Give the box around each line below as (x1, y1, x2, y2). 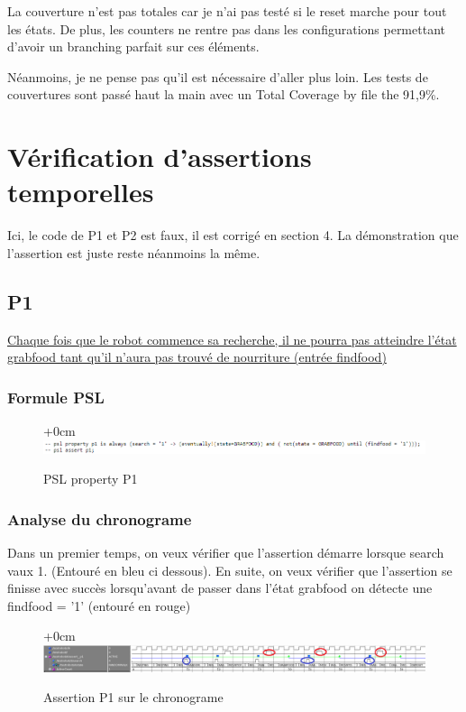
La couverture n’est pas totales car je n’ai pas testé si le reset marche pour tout (7, 2, 447, 20)
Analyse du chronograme (7, 507, 192, 530)
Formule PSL (7, 385, 105, 408)
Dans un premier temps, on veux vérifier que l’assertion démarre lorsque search (7, 543, 444, 562)
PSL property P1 (43, 469, 138, 488)
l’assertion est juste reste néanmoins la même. (7, 243, 260, 262)
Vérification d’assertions (7, 138, 312, 175)
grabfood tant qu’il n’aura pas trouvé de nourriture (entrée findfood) (7, 347, 387, 366)
